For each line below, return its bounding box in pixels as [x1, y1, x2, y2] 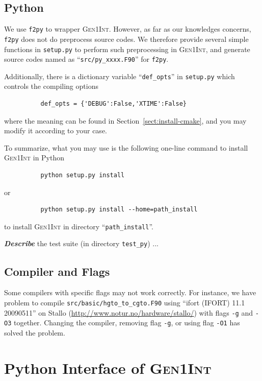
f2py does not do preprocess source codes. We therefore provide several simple [4, 33, 249, 44]
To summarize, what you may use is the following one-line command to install [4, 142, 248, 153]
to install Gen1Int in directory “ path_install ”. [4, 221, 153, 231]
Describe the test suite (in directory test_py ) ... [4, 238, 159, 249]
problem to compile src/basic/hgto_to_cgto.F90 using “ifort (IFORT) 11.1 [4, 297, 245, 307]
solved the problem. [4, 327, 65, 338]
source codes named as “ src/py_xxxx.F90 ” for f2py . [4, 54, 169, 64]
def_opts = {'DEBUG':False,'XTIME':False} [40, 100, 187, 108]
